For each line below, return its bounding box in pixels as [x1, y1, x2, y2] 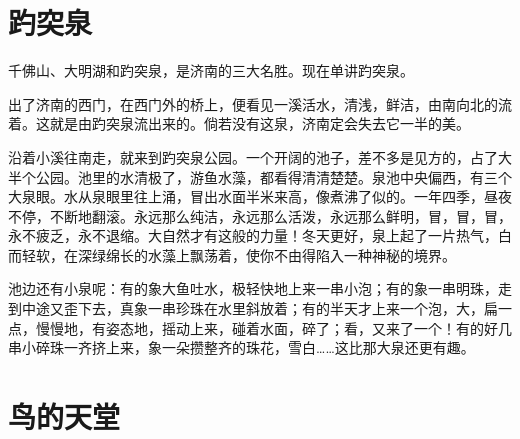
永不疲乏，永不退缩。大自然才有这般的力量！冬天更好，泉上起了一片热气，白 [8, 225, 512, 246]
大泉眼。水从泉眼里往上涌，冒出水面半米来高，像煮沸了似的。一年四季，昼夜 [8, 186, 512, 207]
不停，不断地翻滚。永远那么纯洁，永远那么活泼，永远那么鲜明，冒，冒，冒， [8, 205, 512, 226]
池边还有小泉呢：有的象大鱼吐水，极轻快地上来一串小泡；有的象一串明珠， [8, 278, 498, 299]
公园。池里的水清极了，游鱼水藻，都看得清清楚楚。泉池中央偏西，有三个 [35, 166, 512, 187]
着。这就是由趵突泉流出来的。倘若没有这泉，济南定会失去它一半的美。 [8, 113, 470, 134]
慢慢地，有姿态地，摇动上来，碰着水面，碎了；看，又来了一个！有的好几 [35, 317, 512, 338]
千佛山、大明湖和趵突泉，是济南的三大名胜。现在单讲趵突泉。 [8, 60, 414, 81]
